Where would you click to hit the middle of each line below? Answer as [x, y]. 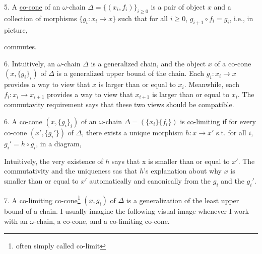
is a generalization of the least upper [183, 200]
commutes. [21, 47]
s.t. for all [231, 133]
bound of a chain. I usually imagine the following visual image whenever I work [126, 211]
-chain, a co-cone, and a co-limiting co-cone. [102, 221]
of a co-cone [233, 63]
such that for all [143, 18]
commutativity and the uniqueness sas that [71, 171]
